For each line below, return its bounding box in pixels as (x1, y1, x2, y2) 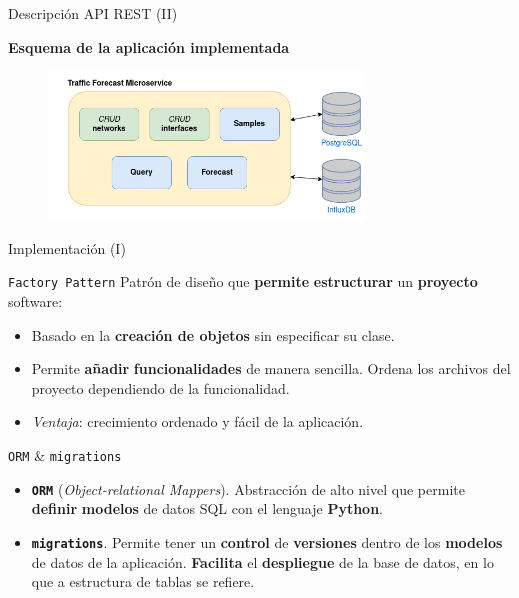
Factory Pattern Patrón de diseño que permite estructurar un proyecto (8, 271, 478, 292)
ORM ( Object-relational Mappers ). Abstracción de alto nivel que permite (31, 478, 465, 499)
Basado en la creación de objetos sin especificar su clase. (31, 324, 395, 345)
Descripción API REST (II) (8, 3, 178, 23)
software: (8, 291, 63, 312)
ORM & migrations (8, 445, 122, 465)
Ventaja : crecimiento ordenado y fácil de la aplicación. (31, 411, 364, 432)
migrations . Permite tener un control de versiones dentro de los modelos (31, 531, 503, 552)
